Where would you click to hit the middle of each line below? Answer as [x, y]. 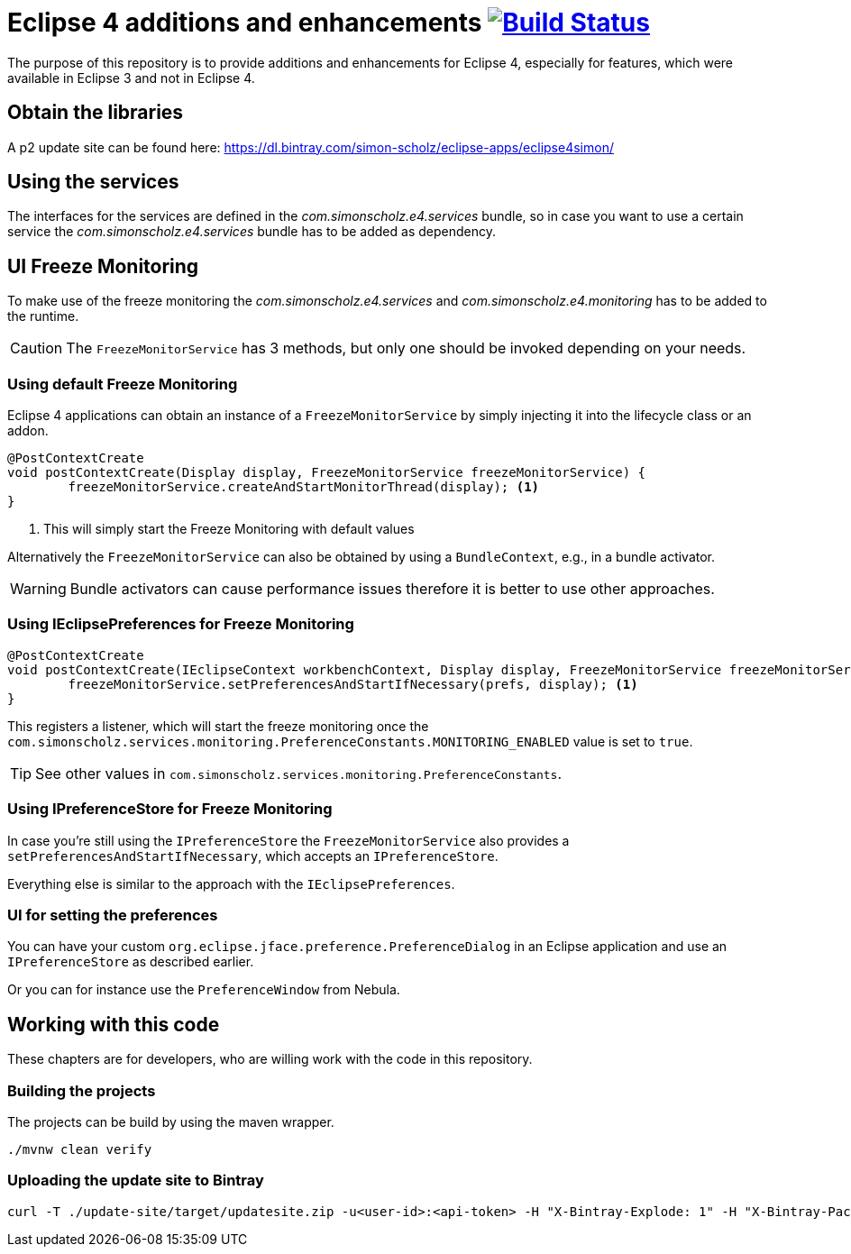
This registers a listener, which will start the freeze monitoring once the [218, 726]
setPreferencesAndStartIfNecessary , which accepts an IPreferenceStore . [253, 856]
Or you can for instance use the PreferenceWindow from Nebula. [204, 990]
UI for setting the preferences [113, 915]
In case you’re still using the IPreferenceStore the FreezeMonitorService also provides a [288, 840]
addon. [28, 431]
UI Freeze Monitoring [103, 266]
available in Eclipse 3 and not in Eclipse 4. [131, 78]
